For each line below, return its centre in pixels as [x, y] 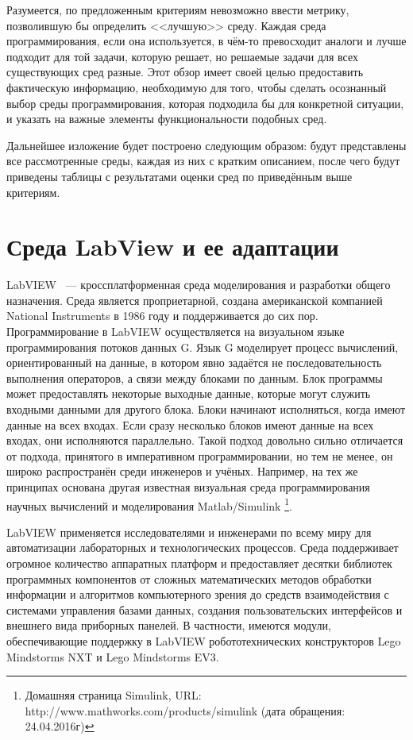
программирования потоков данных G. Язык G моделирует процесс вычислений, [203, 347]
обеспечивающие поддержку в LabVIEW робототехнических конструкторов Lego [204, 640]
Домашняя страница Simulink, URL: [113, 695]
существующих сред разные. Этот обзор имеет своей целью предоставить [185, 72]
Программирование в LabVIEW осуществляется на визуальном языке [176, 331]
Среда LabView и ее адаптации [173, 247]
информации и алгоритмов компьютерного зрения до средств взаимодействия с [198, 594]
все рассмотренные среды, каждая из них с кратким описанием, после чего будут [203, 161]
